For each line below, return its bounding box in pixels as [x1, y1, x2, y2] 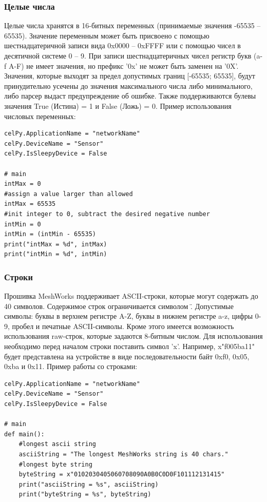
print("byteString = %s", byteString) [18, 491, 151, 498]
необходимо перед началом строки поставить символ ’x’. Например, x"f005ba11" [4, 341, 255, 352]
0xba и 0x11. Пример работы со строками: [4, 361, 138, 372]
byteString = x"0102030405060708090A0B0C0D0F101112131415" [18, 471, 225, 478]
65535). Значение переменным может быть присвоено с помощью [4, 30, 209, 41]
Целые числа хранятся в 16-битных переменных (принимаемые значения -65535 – [4, 20, 261, 31]
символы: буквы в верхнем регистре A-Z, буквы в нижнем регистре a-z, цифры [4, 311, 253, 321]
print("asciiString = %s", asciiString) [18, 480, 159, 488]
